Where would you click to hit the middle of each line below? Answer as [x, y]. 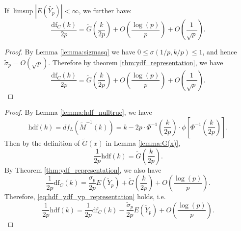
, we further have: [105, 10]
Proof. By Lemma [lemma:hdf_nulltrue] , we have [78, 112]
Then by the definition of [42, 143]
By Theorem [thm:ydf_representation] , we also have [83, 169]
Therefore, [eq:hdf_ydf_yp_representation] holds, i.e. [85, 196]
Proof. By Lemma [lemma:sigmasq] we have [70, 51]
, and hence [220, 51]
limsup [23, 11]
